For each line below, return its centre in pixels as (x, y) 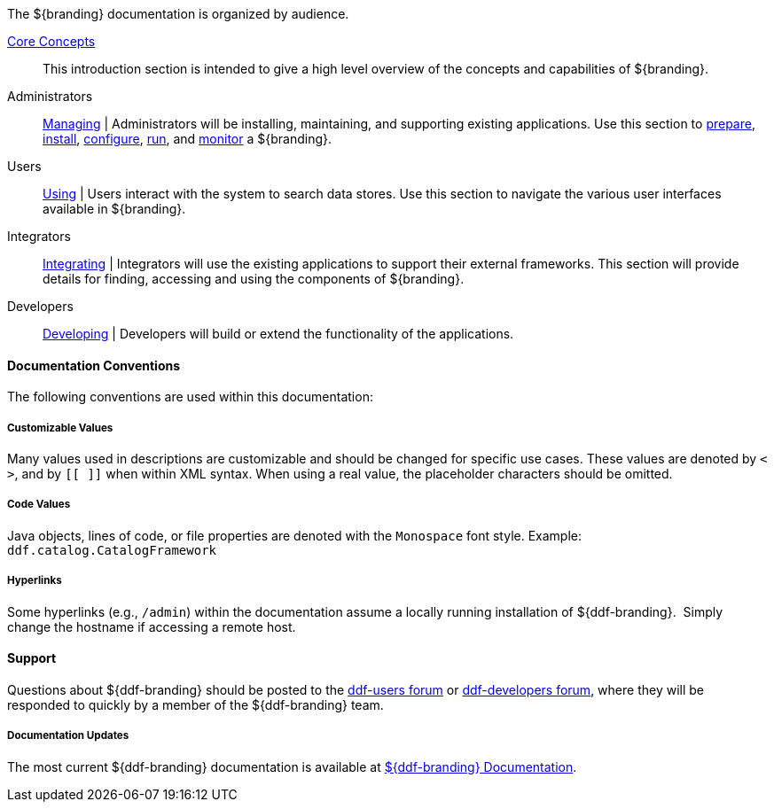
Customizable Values (60, 428)
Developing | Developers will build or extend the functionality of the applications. (278, 334)
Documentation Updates (68, 736)
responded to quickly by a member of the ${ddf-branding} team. (195, 704)
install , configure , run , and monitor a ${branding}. (187, 139)
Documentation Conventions (94, 365)
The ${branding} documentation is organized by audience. (178, 14)
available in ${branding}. (114, 209)
